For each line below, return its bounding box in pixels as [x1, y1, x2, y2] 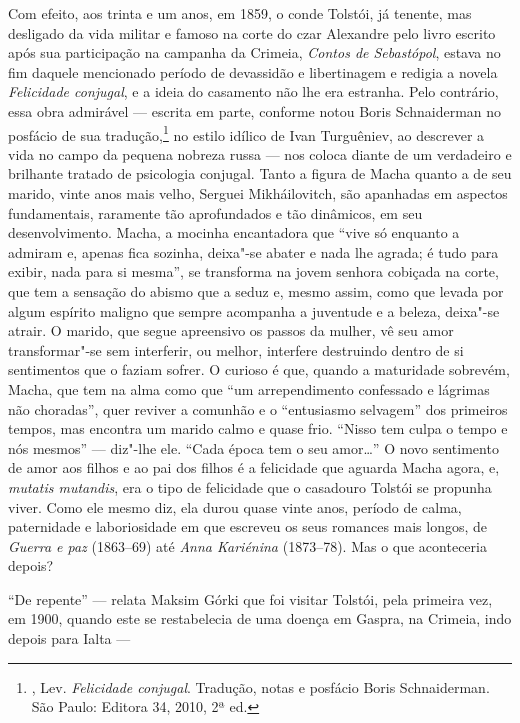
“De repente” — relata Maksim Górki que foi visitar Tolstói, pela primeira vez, [8, 588, 493, 609]
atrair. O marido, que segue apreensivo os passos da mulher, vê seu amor [8, 320, 454, 341]
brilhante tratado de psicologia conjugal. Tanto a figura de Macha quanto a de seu [8, 163, 512, 184]
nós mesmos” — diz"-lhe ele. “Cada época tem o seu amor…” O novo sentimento [8, 437, 499, 458]
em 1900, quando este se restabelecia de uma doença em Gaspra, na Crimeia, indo [8, 608, 512, 629]
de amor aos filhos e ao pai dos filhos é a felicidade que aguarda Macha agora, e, [8, 457, 500, 478]
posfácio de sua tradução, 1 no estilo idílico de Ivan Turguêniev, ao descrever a [8, 121, 485, 145]
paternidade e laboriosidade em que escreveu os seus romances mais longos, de [8, 516, 488, 537]
